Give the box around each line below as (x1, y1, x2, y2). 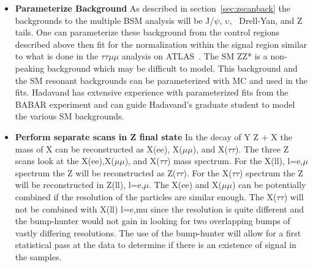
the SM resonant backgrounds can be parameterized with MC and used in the (15, 73, 307, 86)
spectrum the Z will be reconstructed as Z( (15, 166, 176, 179)
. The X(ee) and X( (149, 178, 222, 191)
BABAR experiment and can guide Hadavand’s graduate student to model (15, 97, 295, 110)
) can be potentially (232, 178, 306, 191)
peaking (15, 61, 45, 74)
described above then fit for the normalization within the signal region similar (15, 37, 307, 50)
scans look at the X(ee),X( (15, 154, 115, 167)
